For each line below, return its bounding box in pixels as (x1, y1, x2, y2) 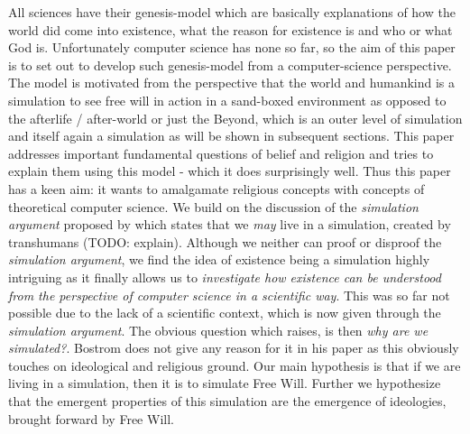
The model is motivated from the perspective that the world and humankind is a (8, 73, 456, 92)
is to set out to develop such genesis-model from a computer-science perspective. (8, 55, 452, 74)
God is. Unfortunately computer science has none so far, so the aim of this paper (8, 38, 456, 57)
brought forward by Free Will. (8, 409, 174, 428)
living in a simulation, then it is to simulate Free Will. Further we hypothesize (8, 374, 441, 392)
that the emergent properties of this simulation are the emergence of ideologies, (8, 392, 447, 411)
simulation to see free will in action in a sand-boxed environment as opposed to (8, 90, 447, 109)
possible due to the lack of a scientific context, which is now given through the (8, 303, 441, 322)
